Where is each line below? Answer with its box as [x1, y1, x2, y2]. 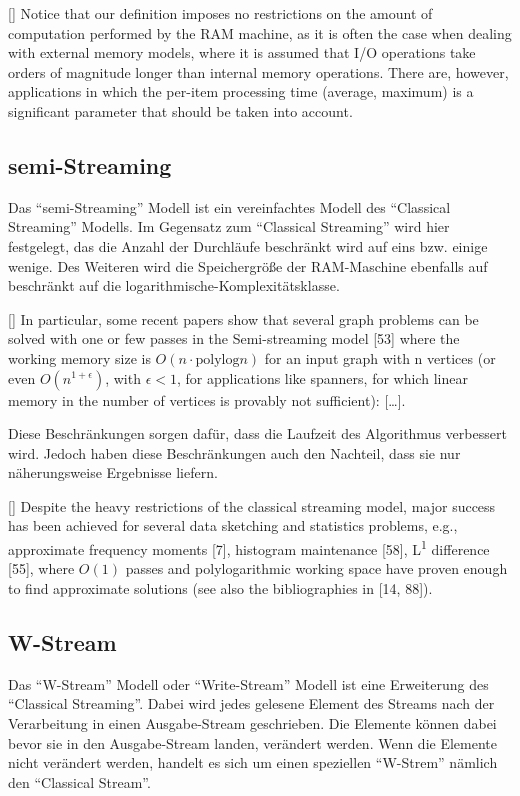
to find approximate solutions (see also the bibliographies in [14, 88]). [8, 577, 433, 598]
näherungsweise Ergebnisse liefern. [8, 462, 218, 483]
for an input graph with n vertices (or [264, 347, 496, 368]
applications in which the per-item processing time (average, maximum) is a [8, 81, 474, 102]
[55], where [8, 558, 75, 579]
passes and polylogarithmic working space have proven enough [125, 558, 508, 579]
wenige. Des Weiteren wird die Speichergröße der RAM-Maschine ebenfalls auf [8, 255, 488, 276]
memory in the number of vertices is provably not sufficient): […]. [8, 389, 406, 410]
